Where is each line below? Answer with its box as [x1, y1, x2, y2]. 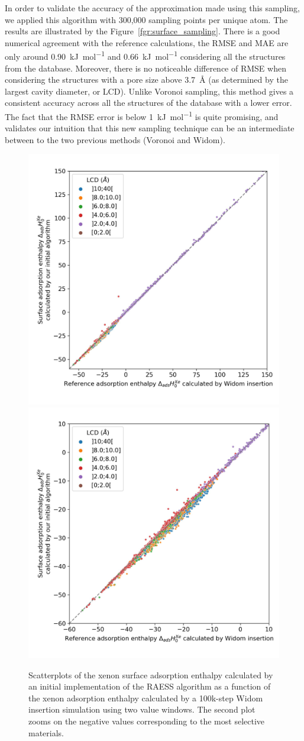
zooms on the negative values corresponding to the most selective [28, 715, 265, 727]
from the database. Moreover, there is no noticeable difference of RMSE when [5, 62, 286, 74]
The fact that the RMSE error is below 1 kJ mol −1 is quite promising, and [5, 109, 279, 122]
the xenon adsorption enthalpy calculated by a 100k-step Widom [28, 691, 263, 704]
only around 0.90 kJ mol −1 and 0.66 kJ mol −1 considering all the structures [5, 48, 286, 63]
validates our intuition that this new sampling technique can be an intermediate [5, 122, 295, 134]
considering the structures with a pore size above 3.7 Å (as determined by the [5, 73, 288, 86]
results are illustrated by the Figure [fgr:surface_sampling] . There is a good [5, 25, 280, 37]
